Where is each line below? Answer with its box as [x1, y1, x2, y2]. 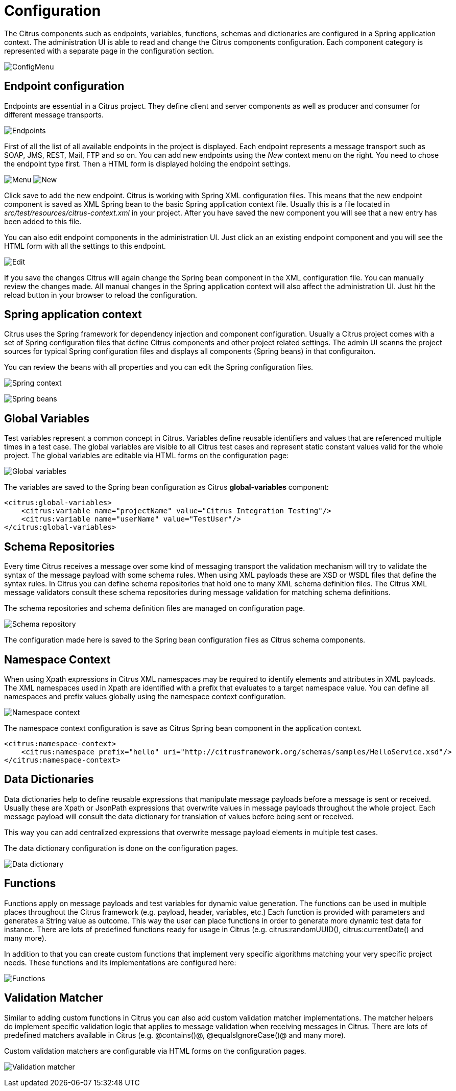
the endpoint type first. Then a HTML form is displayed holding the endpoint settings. [4, 159, 291, 168]
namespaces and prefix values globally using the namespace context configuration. [4, 692, 286, 701]
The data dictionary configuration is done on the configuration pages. [4, 843, 238, 852]
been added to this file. [4, 217, 82, 226]
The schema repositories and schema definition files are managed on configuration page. [4, 604, 305, 613]
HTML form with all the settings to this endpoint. [4, 241, 166, 250]
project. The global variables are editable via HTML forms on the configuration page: [4, 451, 289, 460]
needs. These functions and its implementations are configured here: [4, 958, 236, 967]
